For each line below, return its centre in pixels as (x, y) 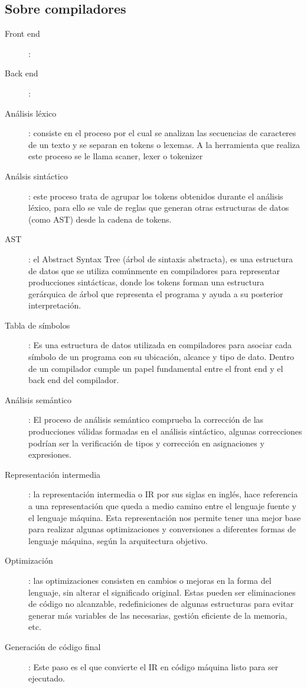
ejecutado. (47, 678)
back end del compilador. (74, 380)
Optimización (29, 560)
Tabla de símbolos (37, 325)
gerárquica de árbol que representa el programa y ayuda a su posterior (156, 293)
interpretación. (55, 305)
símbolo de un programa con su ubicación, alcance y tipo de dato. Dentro (161, 357)
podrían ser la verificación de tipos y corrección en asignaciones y (146, 443)
